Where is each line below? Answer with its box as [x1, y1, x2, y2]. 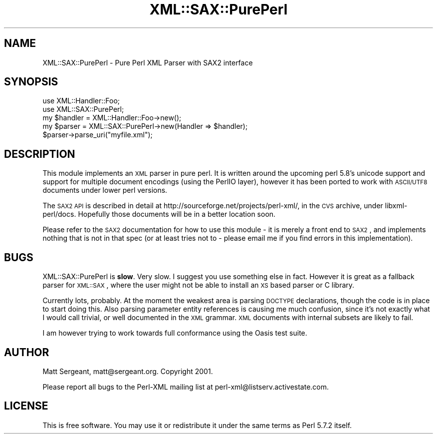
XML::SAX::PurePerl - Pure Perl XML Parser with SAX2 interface [42, 58, 253, 67]
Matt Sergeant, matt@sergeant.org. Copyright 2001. [42, 367, 213, 376]
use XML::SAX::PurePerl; [42, 105, 124, 114]
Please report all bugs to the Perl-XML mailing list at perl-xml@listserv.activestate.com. [42, 382, 329, 391]
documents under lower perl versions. [42, 186, 168, 195]
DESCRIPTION [4, 147, 75, 160]
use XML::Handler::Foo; [42, 96, 120, 105]
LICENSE [4, 400, 48, 413]
